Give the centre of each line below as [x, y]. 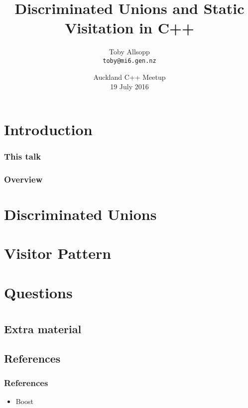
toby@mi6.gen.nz [129, 61]
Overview [23, 179]
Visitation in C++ [129, 28]
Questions [38, 292]
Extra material [43, 328]
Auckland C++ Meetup [129, 77]
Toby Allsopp [129, 52]
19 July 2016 [129, 87]
